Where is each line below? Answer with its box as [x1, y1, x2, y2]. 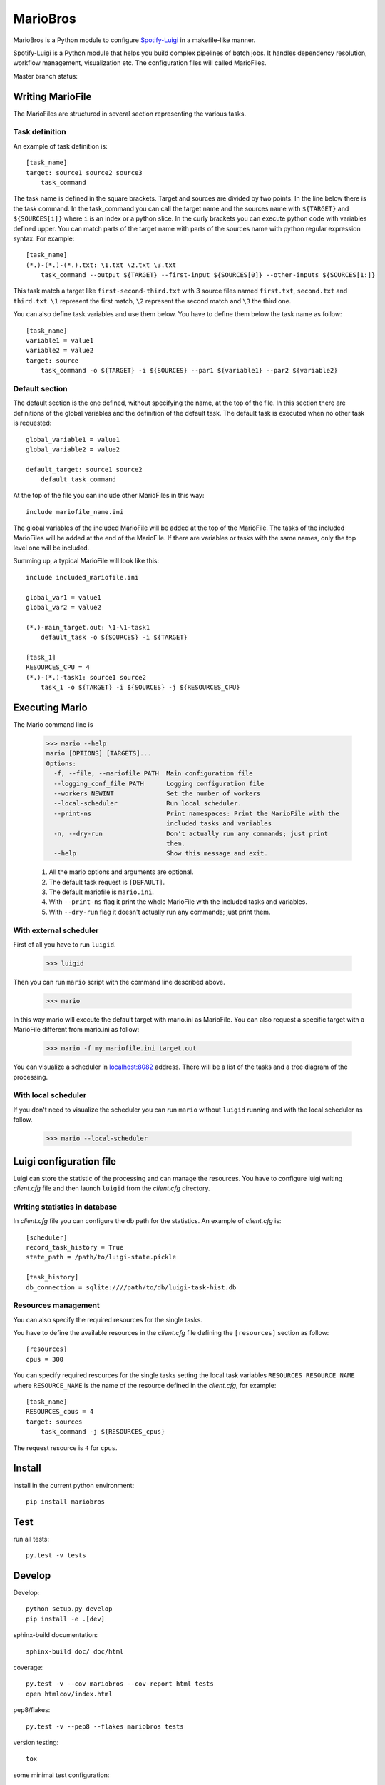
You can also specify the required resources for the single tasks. [13, 1315, 203, 1324]
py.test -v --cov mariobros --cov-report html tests [26, 1680, 214, 1688]
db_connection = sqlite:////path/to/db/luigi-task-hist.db [26, 1283, 237, 1292]
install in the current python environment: [13, 1481, 135, 1489]
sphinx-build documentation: [13, 1631, 98, 1639]
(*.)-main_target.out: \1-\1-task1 [26, 623, 150, 631]
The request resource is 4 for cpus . [13, 1443, 118, 1452]
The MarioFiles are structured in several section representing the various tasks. [13, 109, 246, 118]
